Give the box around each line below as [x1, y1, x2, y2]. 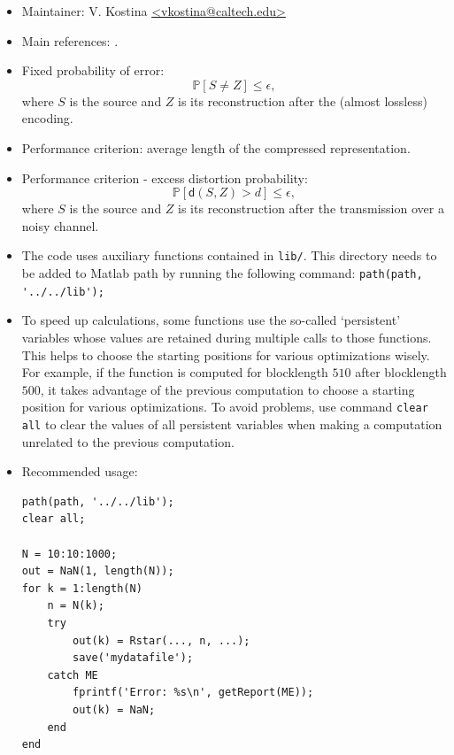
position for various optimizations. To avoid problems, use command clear [21, 397, 428, 416]
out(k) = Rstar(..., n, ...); [73, 634, 250, 647]
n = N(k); [47, 599, 104, 612]
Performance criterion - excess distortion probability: [21, 168, 308, 187]
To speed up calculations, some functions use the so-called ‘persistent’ [21, 311, 401, 329]
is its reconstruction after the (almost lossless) [178, 91, 427, 110]
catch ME [47, 668, 98, 682]
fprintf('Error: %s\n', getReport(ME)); [73, 686, 314, 699]
